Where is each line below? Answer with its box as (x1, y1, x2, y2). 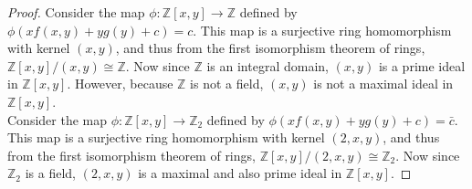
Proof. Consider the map (7, 3, 145, 21)
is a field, (25, 163, 76, 183)
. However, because (67, 74, 173, 93)
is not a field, (190, 74, 264, 93)
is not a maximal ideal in (313, 74, 454, 93)
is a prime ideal (378, 56, 466, 75)
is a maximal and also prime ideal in (138, 163, 342, 183)
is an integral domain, (206, 56, 329, 75)
